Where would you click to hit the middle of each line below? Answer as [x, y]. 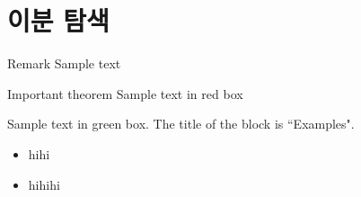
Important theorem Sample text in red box [125, 93]
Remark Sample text [64, 63]
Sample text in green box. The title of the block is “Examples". [181, 124]
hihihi [44, 184]
